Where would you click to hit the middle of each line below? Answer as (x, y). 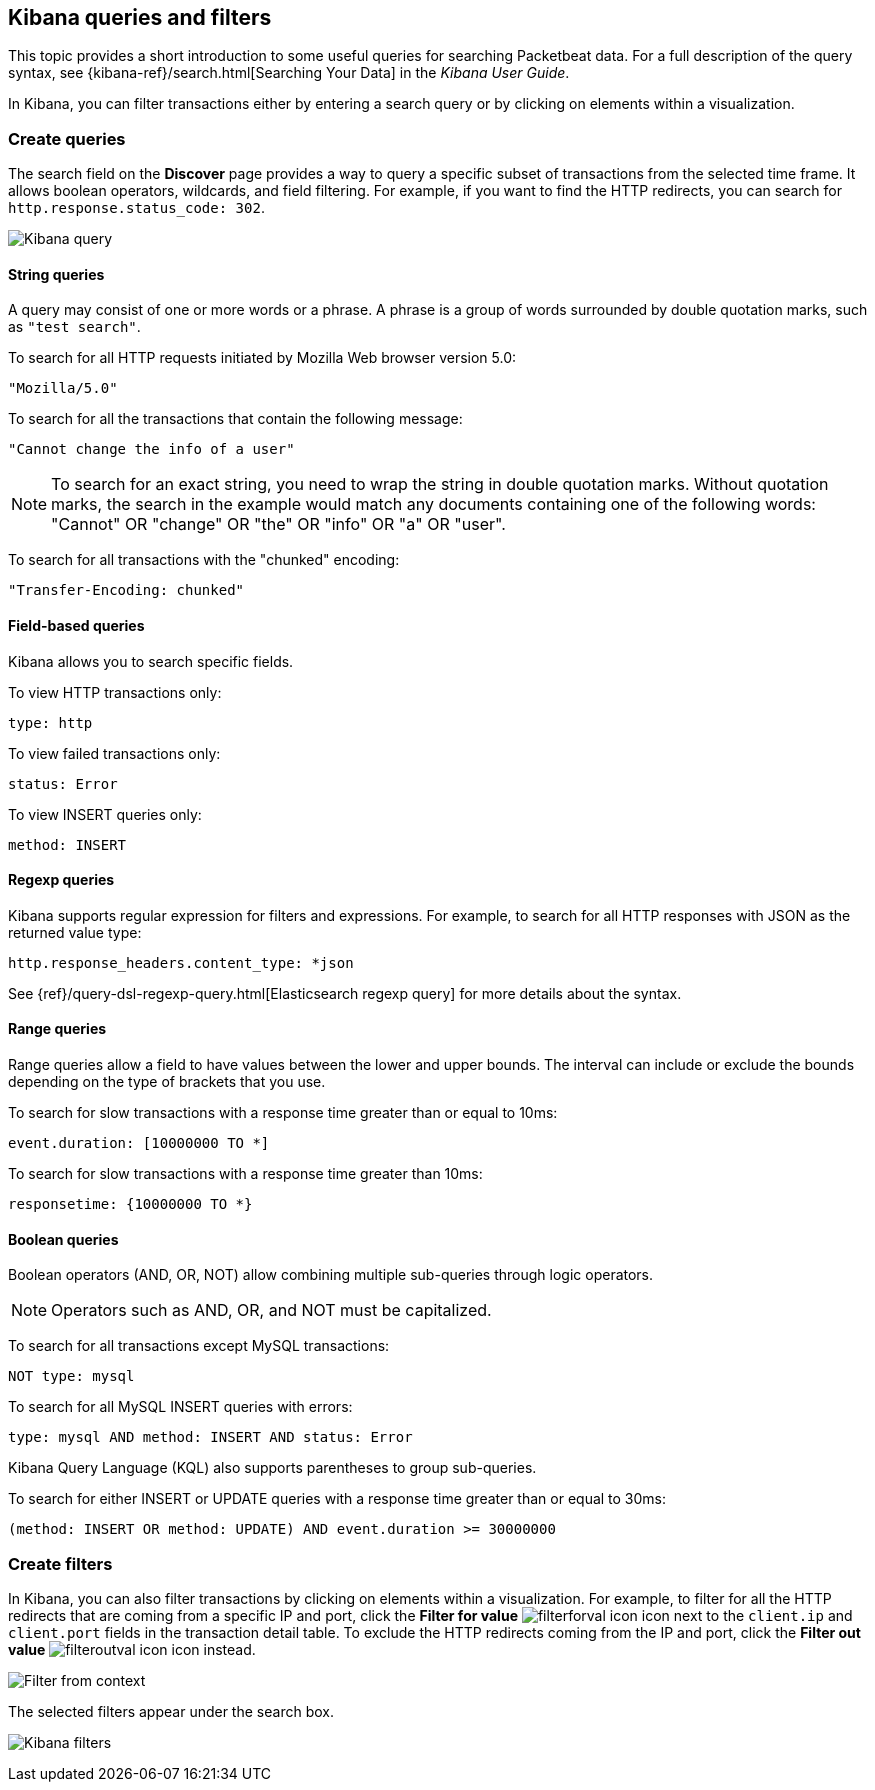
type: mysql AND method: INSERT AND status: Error (210, 1437)
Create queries (67, 138)
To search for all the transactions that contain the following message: (235, 419)
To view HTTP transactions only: (115, 692)
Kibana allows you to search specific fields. (151, 661)
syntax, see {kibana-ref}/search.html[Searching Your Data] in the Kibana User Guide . (289, 73)
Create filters (60, 1563)
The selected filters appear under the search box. (171, 1712)
